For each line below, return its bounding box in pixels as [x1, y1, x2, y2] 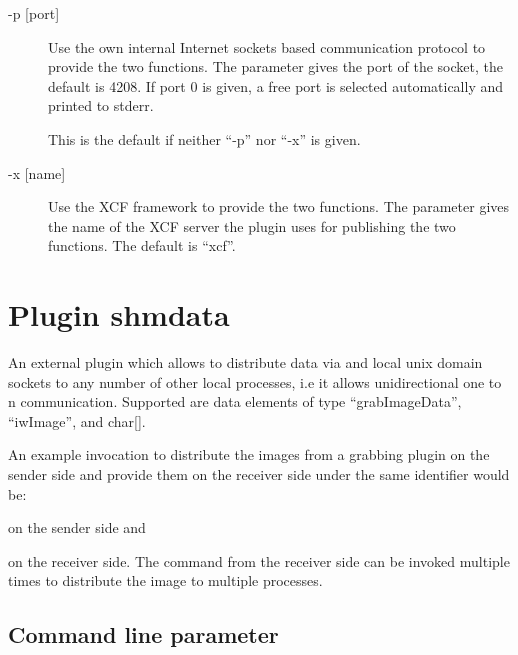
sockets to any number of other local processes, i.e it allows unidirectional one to [8, 371, 502, 392]
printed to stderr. [48, 95, 154, 116]
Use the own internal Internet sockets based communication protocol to [48, 36, 486, 57]
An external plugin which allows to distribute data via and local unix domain [8, 352, 483, 373]
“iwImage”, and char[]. [8, 410, 146, 431]
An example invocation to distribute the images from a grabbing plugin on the [8, 444, 490, 465]
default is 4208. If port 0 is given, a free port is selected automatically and [48, 75, 504, 96]
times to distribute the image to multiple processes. [8, 570, 323, 591]
